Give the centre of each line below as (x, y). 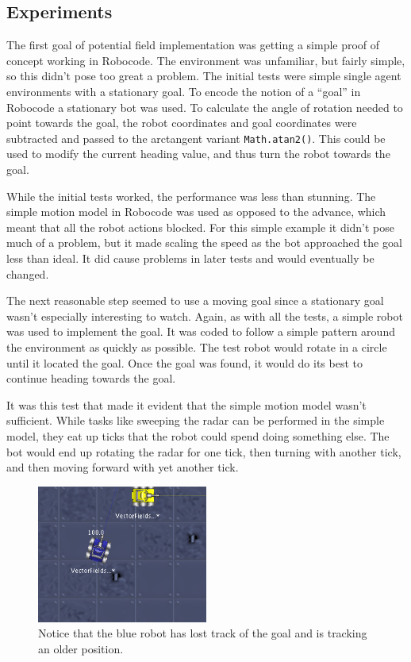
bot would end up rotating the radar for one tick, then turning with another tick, (204, 451)
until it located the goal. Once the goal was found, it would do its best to (185, 362)
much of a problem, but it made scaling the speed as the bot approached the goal (204, 242)
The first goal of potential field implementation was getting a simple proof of (193, 45)
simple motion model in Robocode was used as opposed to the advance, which (196, 212)
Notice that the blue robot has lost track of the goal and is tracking (203, 633)
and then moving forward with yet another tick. (123, 467)
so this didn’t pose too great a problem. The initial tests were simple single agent (204, 76)
